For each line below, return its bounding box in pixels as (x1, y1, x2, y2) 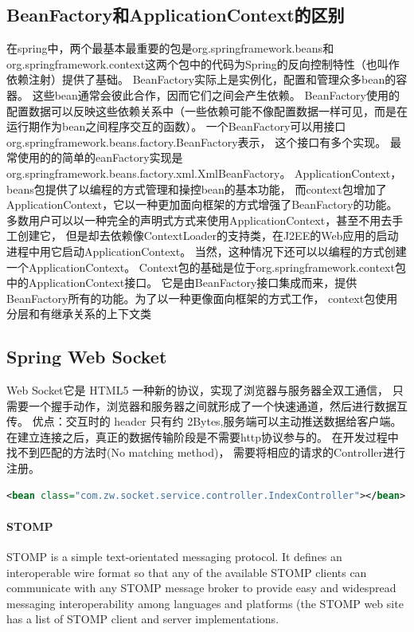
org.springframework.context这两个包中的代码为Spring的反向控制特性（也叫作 (6, 55, 400, 72)
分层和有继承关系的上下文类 (6, 305, 151, 322)
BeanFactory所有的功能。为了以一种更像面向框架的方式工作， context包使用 (6, 289, 398, 306)
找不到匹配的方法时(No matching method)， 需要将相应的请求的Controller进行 (6, 444, 405, 461)
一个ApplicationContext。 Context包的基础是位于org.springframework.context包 (6, 258, 406, 275)
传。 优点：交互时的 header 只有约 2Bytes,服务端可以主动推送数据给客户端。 (6, 413, 402, 430)
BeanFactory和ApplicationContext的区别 (6, 2, 345, 27)
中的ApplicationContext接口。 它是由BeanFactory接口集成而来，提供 (6, 274, 357, 291)
